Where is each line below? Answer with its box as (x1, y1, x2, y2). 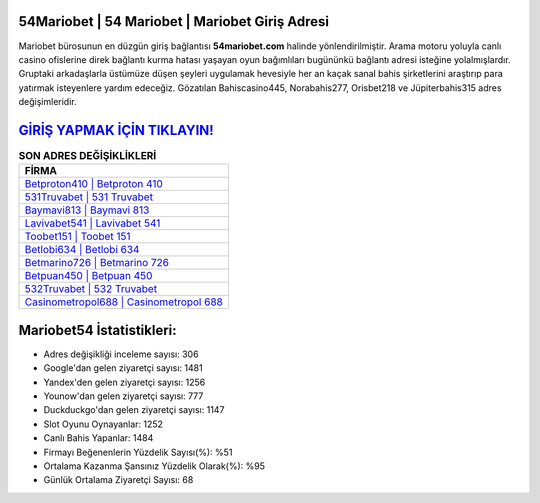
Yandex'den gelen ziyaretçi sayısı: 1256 (43, 376, 206, 388)
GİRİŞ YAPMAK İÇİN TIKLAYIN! (18, 121, 214, 139)
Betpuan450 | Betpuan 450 (24, 269, 153, 283)
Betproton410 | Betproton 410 (24, 177, 164, 191)
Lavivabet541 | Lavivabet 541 (24, 216, 161, 230)
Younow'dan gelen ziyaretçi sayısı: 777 (43, 390, 204, 402)
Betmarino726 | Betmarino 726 (24, 256, 170, 270)
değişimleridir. (18, 96, 77, 108)
